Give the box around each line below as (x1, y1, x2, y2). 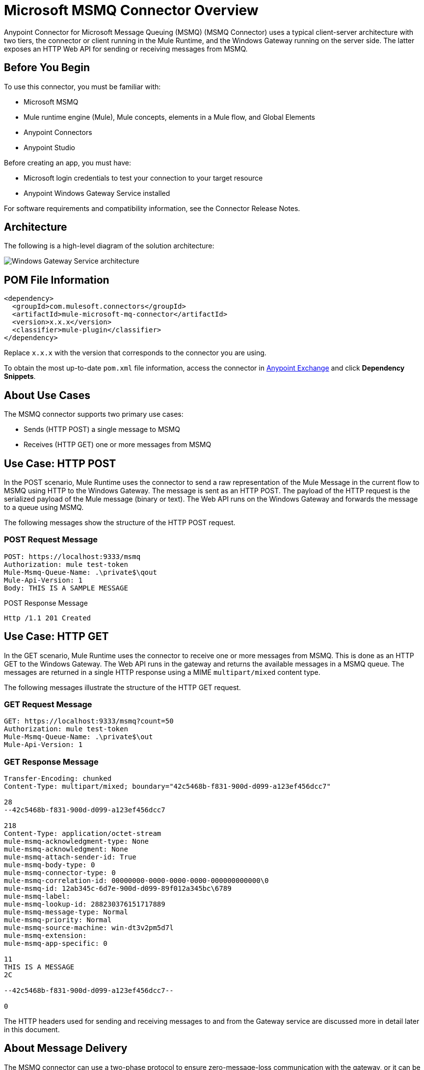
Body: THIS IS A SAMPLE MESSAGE (4, 584, 128, 592)
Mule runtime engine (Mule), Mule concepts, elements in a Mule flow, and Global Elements (24, 112, 316, 121)
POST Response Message (4, 598, 88, 607)
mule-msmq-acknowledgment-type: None (4, 837, 149, 846)
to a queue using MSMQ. (4, 503, 84, 511)
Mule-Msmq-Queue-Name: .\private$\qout (4, 568, 157, 576)
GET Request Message (4, 699, 92, 709)
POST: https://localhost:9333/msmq (4, 552, 141, 561)
